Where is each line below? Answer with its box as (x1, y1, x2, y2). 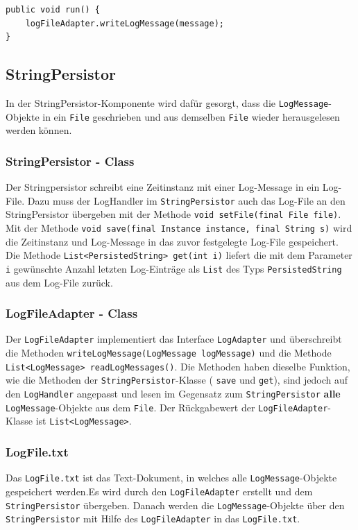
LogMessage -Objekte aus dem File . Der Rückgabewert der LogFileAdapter (6, 400, 328, 414)
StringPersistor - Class (6, 152, 135, 169)
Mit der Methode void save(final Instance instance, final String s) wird (6, 221, 352, 235)
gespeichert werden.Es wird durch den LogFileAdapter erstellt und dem (6, 484, 313, 498)
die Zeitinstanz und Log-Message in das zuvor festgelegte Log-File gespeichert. (6, 234, 339, 248)
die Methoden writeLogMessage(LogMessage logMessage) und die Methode (6, 345, 332, 360)
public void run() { (6, 5, 101, 15)
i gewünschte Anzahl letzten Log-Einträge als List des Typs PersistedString (6, 261, 342, 275)
